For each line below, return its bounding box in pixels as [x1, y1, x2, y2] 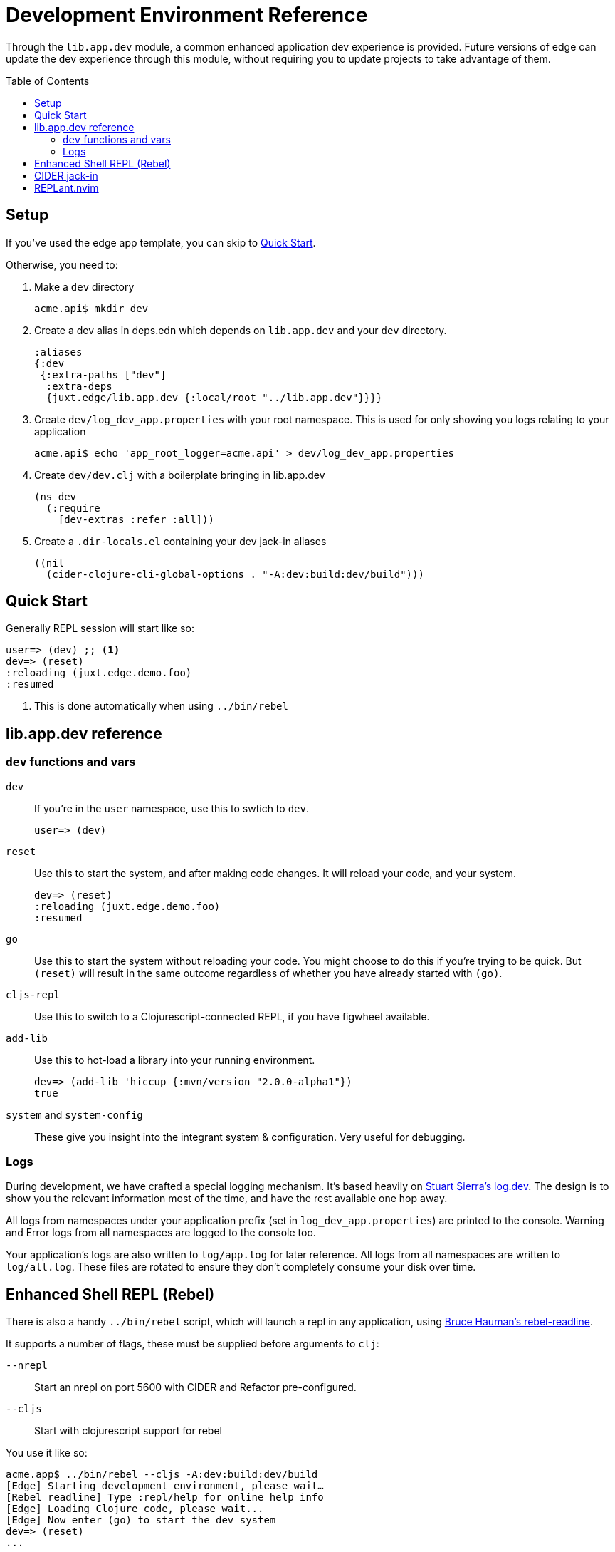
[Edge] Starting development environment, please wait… [6, 1480, 324, 1492]
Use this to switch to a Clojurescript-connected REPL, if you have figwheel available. [34, 1010, 430, 1023]
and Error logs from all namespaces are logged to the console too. [6, 1226, 316, 1239]
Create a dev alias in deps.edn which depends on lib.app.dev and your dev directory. [34, 324, 447, 336]
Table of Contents [6, 74, 90, 87]
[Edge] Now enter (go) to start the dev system [6, 1514, 276, 1526]
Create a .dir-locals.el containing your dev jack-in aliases [34, 534, 327, 547]
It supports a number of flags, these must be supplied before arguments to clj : [6, 1338, 379, 1350]
